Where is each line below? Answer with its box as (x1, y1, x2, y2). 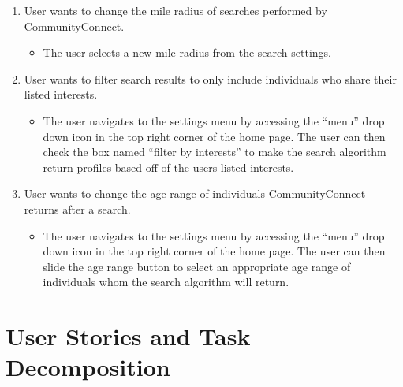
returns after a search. (24, 200, 131, 217)
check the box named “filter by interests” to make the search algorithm (43, 143, 386, 160)
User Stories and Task (6, 320, 251, 352)
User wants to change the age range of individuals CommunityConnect (24, 185, 366, 202)
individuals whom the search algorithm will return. (43, 274, 289, 290)
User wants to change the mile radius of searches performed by (24, 2, 327, 18)
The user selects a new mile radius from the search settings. (43, 44, 331, 61)
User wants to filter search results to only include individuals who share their (24, 70, 397, 87)
